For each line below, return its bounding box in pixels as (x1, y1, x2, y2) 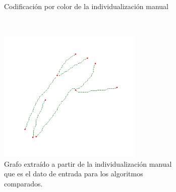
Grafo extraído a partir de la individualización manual (4, 158, 172, 169)
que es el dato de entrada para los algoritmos (4, 168, 143, 179)
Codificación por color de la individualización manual (4, 1, 169, 11)
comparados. (4, 178, 43, 188)
